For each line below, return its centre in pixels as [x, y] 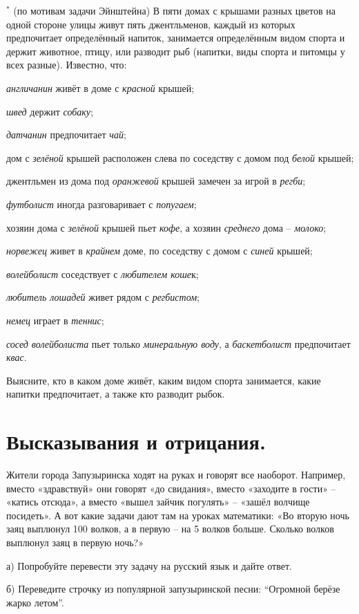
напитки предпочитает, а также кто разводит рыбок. [116, 394]
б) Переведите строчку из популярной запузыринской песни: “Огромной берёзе [173, 589]
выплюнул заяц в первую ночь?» [75, 542]
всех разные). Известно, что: [67, 65]
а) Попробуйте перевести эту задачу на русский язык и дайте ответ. [149, 565]
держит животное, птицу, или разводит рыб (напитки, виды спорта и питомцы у [176, 51]
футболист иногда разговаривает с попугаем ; [101, 204]
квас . [17, 357]
